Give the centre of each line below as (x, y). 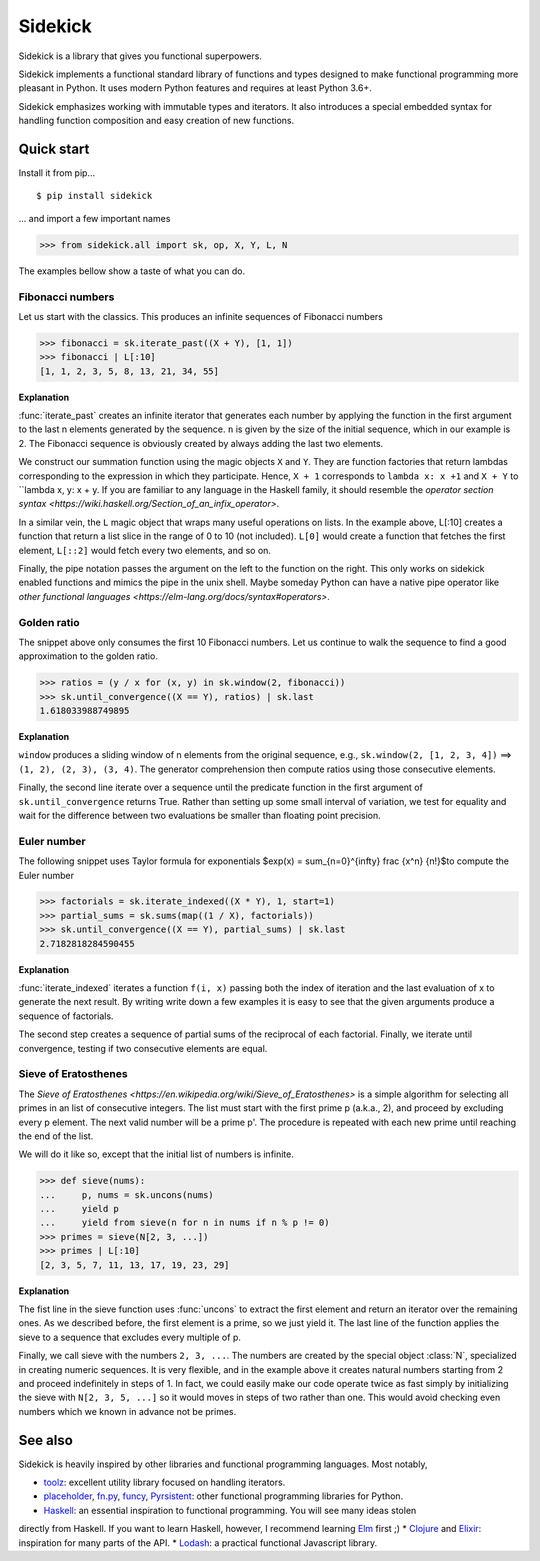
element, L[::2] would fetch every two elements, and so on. (145, 550)
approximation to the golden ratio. (88, 656)
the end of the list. (56, 1136)
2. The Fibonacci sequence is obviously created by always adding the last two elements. (201, 443)
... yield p (79, 1209)
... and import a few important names (94, 218)
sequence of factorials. (66, 1016)
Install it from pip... (57, 173)
